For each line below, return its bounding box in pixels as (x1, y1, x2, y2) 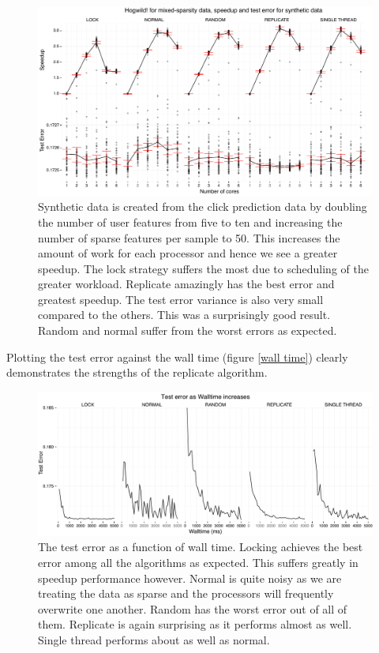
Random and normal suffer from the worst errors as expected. (38, 322, 337, 339)
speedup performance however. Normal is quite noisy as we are (38, 569, 342, 586)
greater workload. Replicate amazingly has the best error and (38, 276, 335, 292)
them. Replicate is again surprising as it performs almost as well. (38, 616, 352, 632)
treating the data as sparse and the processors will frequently (38, 585, 334, 602)
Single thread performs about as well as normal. (38, 632, 270, 648)
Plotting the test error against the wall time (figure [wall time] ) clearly (6, 348, 348, 365)
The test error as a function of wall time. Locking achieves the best (38, 539, 363, 555)
